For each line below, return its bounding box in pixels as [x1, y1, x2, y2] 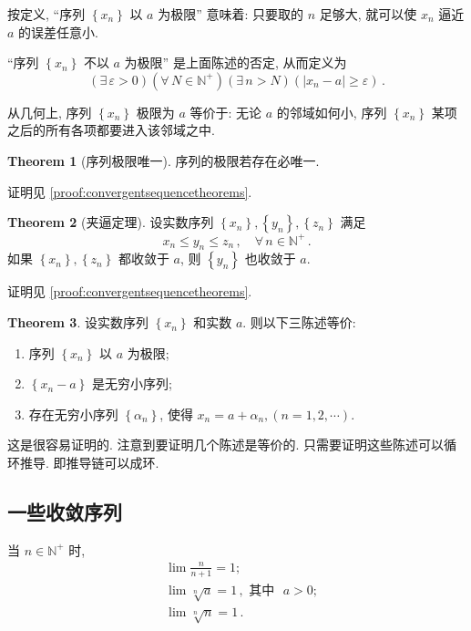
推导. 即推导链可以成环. [19, 453, 159, 472]
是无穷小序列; [91, 374, 172, 393]
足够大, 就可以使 [319, 5, 417, 23]
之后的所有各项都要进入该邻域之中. [7, 120, 215, 140]
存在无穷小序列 [28, 404, 118, 423]
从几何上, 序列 [7, 102, 92, 121]
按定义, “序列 [7, 5, 86, 23]
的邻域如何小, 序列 [276, 102, 387, 121]
